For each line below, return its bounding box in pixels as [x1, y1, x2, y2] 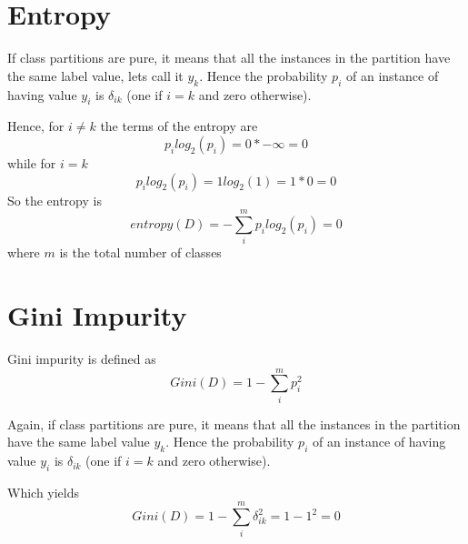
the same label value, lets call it [7, 65, 184, 85]
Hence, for [7, 116, 65, 136]
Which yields [7, 482, 80, 501]
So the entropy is [7, 190, 102, 209]
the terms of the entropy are [100, 116, 258, 136]
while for [7, 153, 56, 172]
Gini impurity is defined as [7, 348, 156, 368]
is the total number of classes [59, 243, 222, 262]
